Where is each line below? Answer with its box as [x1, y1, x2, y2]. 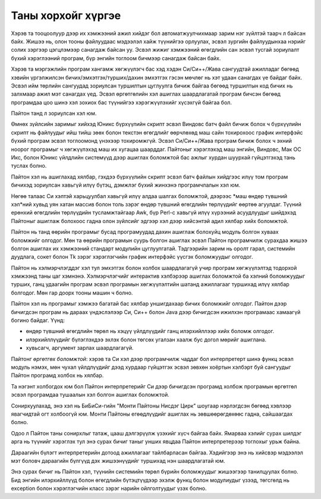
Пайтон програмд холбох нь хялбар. [11, 372, 104, 379]
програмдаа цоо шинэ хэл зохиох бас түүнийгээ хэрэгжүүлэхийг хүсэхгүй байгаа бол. [11, 99, 232, 106]
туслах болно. [11, 162, 47, 170]
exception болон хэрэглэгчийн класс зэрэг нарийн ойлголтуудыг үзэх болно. [11, 485, 207, 492]
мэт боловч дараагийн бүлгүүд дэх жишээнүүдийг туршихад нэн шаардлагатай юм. [11, 457, 225, 464]
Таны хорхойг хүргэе [11, 9, 121, 22]
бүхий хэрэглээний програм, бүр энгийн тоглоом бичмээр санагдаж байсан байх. [11, 54, 221, 62]
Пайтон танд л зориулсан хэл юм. [11, 110, 97, 117]
